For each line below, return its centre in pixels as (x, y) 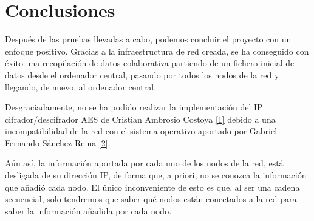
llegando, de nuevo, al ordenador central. (81, 87)
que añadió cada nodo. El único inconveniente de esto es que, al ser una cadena (152, 187)
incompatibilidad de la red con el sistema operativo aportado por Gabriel (141, 131)
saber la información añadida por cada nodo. (88, 210)
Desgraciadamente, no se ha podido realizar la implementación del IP (134, 107)
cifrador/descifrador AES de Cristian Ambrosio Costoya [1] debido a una (140, 119)
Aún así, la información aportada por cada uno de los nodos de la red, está (144, 163)
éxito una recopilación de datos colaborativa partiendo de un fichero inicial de (150, 63)
